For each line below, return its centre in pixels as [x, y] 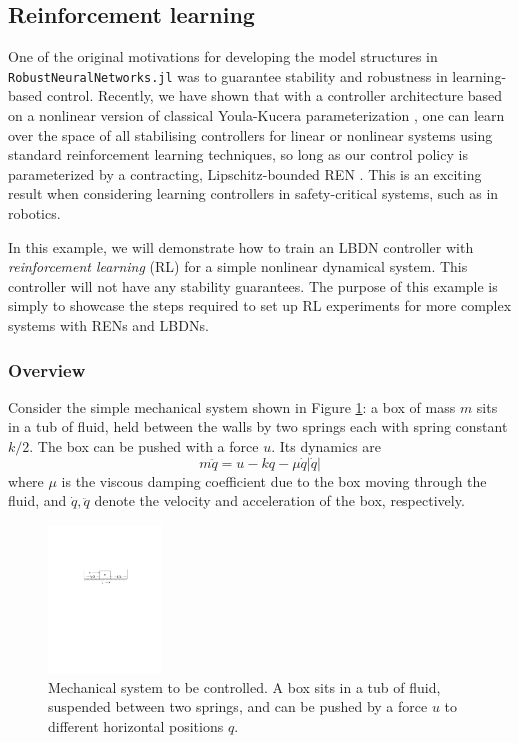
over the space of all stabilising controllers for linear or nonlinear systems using [250, 134]
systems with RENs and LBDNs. [108, 324]
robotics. [34, 213]
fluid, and [37, 500]
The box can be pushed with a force [148, 445]
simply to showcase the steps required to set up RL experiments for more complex [260, 305]
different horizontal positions [136, 725]
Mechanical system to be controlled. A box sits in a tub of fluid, [244, 686]
